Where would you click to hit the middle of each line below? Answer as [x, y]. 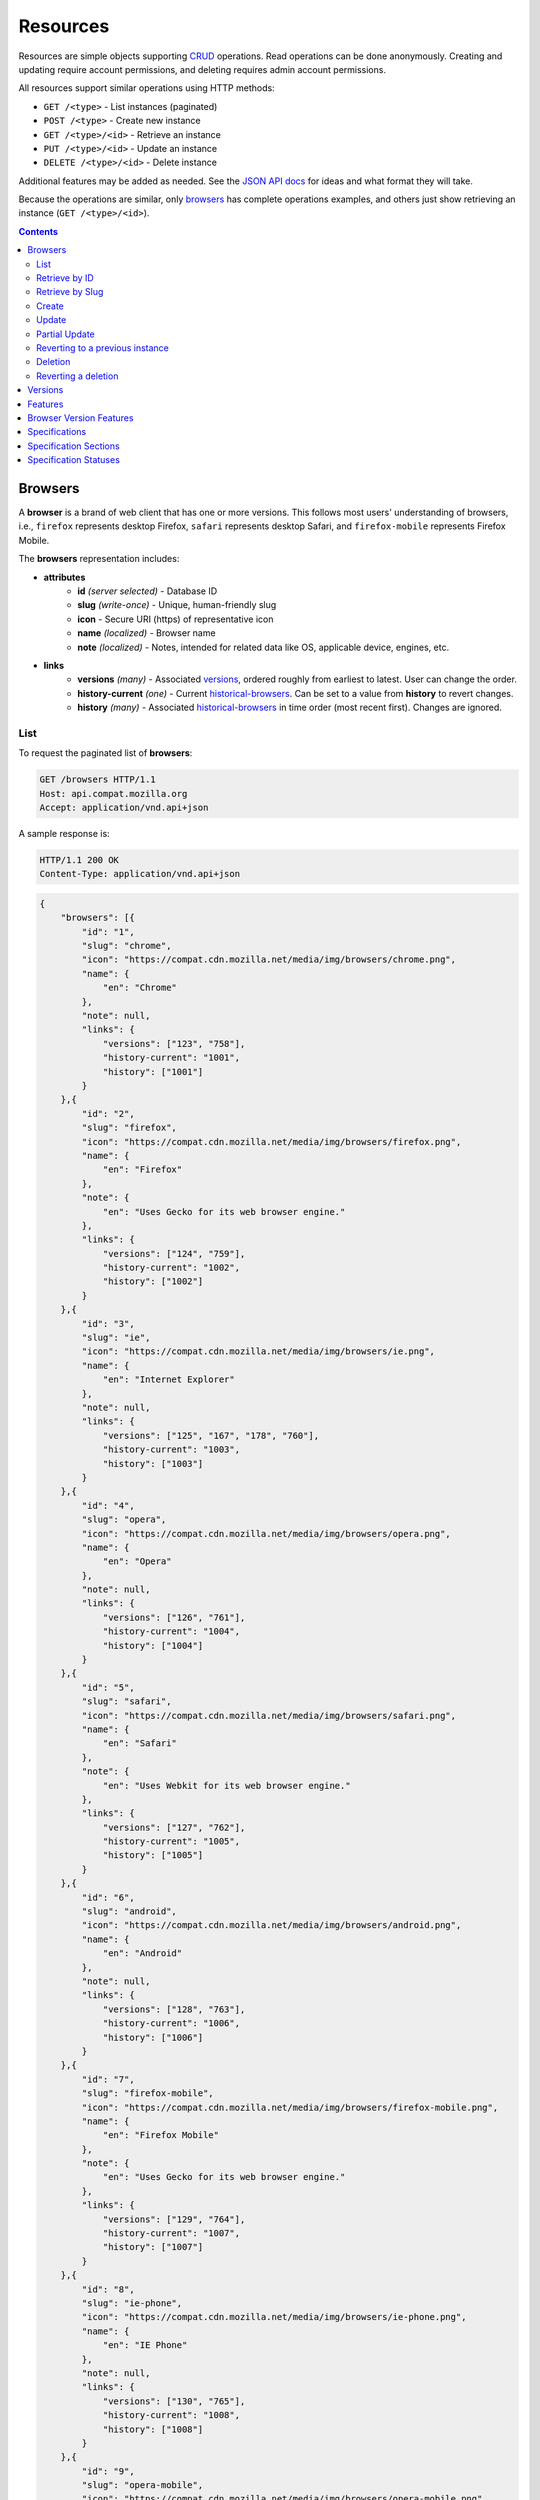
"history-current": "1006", [171, 2023]
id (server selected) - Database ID [147, 591]
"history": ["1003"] [153, 1463]
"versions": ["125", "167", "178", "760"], [211, 1435]
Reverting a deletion [77, 376]
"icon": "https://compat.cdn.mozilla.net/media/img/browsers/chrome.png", [269, 959]
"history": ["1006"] [153, 2037]
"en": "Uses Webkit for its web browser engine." [226, 1785]
